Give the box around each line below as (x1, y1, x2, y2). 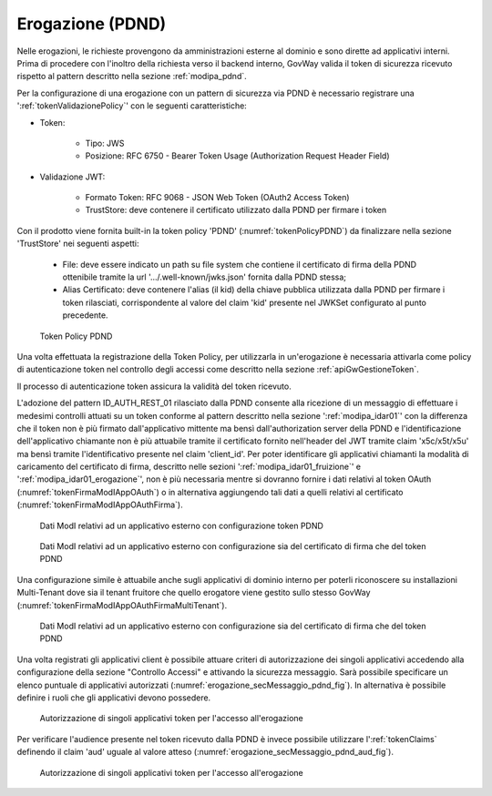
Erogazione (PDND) (16, 14, 167, 34)
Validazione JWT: (39, 171, 106, 182)
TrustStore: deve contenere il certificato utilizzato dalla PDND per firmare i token (85, 205, 387, 216)
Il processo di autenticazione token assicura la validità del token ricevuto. (16, 381, 292, 392)
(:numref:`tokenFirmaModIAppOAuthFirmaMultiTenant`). (16, 599, 228, 610)
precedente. (62, 310, 108, 321)
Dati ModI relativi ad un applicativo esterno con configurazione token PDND (39, 520, 323, 531)
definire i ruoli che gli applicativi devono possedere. (16, 692, 211, 703)
